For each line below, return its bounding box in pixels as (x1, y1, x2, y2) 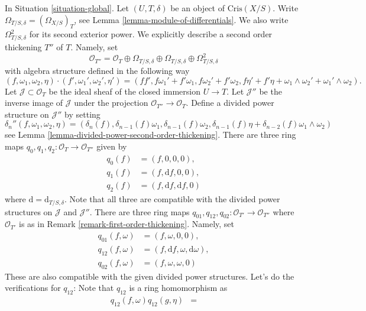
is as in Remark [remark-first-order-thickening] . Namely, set (19, 218, 234, 230)
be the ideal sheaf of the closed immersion (48, 85, 201, 97)
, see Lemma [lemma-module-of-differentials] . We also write (74, 13, 289, 25)
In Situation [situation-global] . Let (5, 2, 129, 14)
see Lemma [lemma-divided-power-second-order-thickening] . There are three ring (5, 128, 296, 141)
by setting (64, 108, 101, 120)
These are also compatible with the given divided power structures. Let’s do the (5, 270, 294, 282)
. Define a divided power (186, 96, 274, 109)
